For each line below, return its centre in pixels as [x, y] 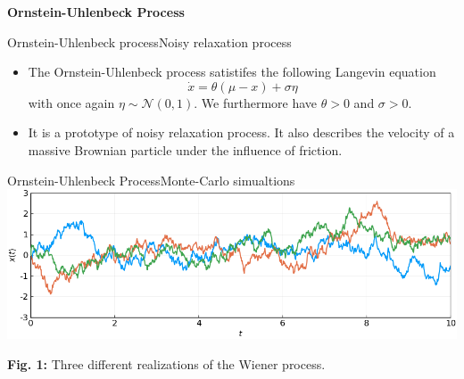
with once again [71, 102]
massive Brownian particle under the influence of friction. [185, 149]
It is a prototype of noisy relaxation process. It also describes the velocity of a [241, 132]
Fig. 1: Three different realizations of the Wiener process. [166, 363]
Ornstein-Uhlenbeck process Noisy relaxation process [149, 41]
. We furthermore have [256, 102]
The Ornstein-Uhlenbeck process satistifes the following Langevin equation [232, 72]
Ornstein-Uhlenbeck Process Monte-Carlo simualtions [151, 180]
